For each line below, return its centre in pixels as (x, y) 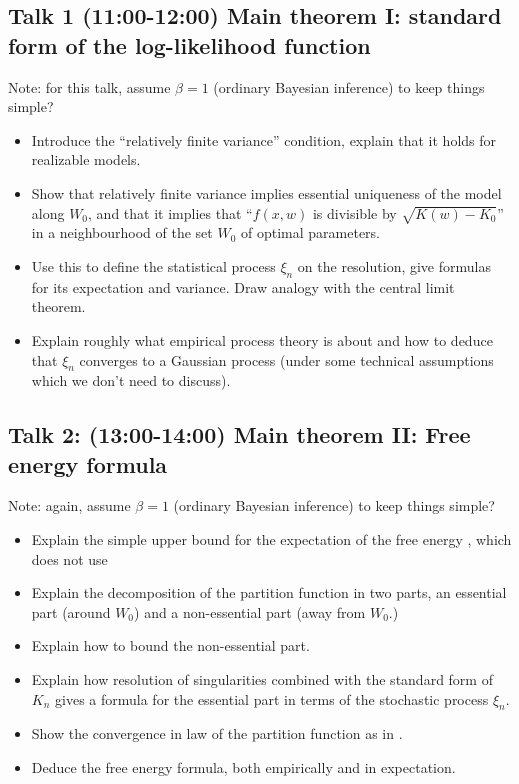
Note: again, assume (69, 505)
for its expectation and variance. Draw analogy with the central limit (243, 286)
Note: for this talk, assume (89, 86)
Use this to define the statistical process (153, 265)
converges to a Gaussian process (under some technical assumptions (286, 359)
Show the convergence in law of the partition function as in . (217, 733)
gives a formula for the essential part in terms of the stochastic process (272, 698)
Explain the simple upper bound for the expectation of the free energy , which (271, 539)
